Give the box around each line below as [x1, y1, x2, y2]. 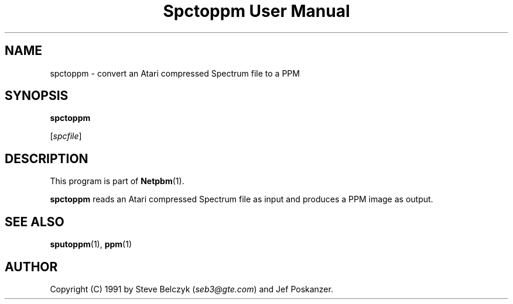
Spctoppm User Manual [163, 1, 350, 21]
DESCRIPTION [5, 151, 88, 166]
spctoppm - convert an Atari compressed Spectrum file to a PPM [50, 68, 300, 78]
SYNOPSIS [5, 88, 69, 103]
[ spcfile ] [50, 131, 82, 141]
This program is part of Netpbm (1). [50, 176, 184, 186]
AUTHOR [5, 259, 58, 274]
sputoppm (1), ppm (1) [50, 239, 132, 250]
